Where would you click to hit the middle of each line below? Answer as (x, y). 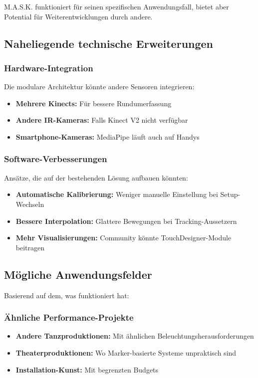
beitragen (30, 247)
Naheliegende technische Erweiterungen (109, 43)
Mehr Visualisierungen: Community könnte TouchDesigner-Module (124, 238)
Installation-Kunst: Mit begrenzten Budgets (87, 369)
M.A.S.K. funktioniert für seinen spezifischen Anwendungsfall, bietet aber (117, 6)
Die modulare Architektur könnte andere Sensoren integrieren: (99, 87)
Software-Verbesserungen (56, 159)
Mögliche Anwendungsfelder (78, 274)
